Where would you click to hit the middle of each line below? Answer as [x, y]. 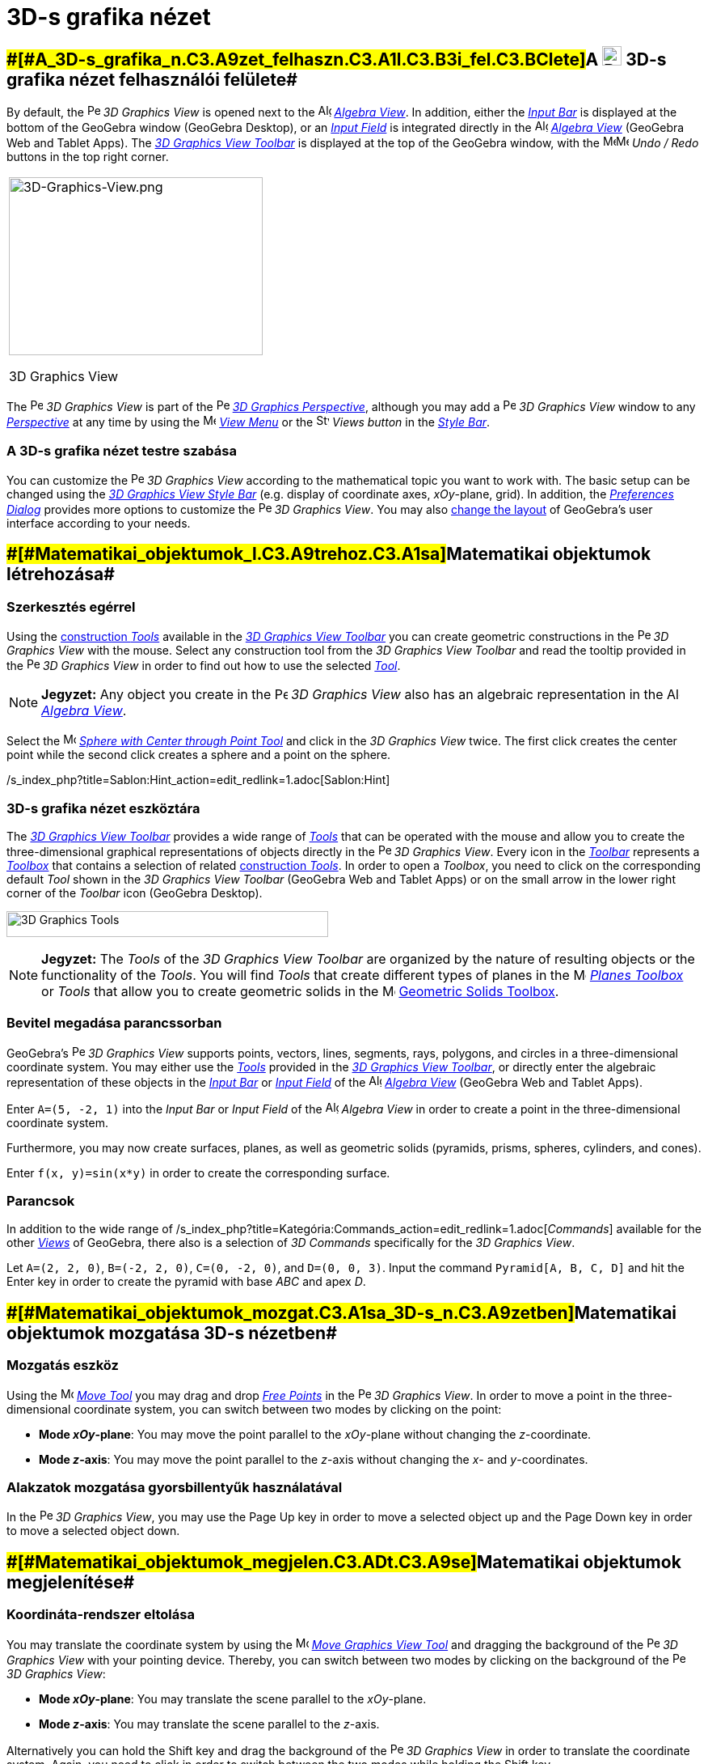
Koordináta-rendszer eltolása [101, 1615]
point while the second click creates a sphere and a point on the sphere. [199, 755]
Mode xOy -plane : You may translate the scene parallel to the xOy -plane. [233, 1698]
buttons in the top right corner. [88, 157]
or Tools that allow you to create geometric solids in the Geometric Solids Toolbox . [300, 991]
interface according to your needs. [99, 523]
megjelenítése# [71, 1582]
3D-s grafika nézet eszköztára [103, 808]
